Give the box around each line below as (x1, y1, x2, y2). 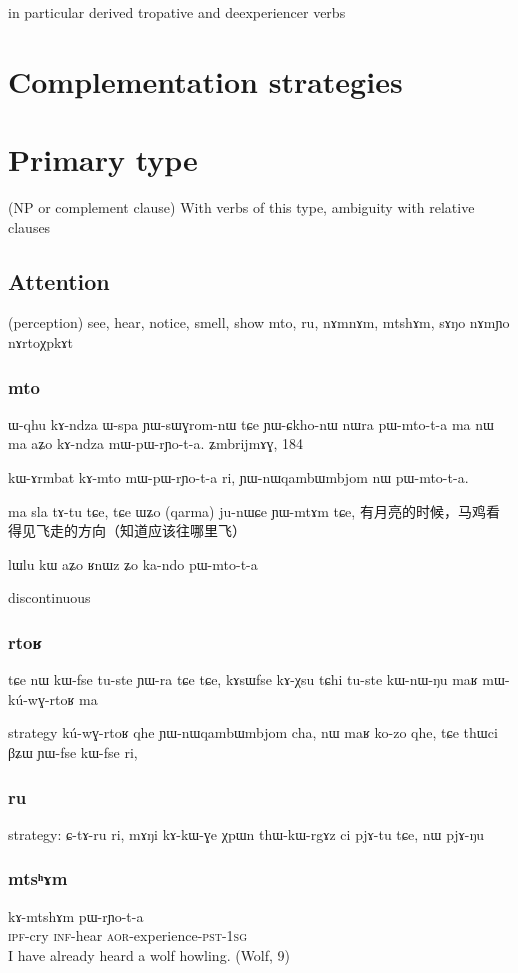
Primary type (8, 139, 198, 180)
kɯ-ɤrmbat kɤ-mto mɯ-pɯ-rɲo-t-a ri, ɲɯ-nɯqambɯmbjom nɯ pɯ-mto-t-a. (8, 467, 469, 488)
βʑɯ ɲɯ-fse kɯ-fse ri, (8, 742, 138, 763)
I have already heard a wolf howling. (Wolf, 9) (8, 944, 291, 965)
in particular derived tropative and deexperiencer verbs (8, 2, 346, 22)
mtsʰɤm (8, 866, 68, 891)
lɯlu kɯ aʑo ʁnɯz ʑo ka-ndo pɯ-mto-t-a (8, 553, 258, 574)
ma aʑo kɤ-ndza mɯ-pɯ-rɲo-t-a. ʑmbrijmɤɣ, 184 (8, 433, 304, 454)
